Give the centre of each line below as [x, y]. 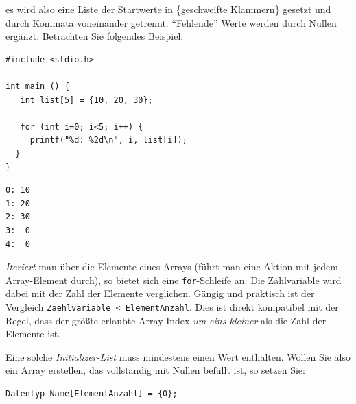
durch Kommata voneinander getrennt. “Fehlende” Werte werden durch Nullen [171, 22]
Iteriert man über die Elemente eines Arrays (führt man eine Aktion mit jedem [172, 266]
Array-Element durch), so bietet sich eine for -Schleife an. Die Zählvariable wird [174, 280]
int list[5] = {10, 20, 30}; [86, 100]
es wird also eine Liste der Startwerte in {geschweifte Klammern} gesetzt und [168, 9]
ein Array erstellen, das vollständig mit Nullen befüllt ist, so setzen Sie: [155, 370]
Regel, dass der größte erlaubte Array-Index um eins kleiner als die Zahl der [166, 320]
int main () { [38, 86]
